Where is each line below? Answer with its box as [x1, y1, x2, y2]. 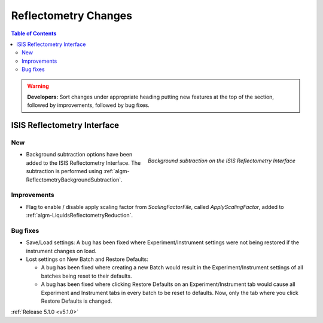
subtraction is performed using [26, 168, 102, 175]
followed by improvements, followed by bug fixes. [27, 101, 150, 109]
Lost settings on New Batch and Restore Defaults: [26, 256, 149, 263]
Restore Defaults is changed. [41, 297, 112, 304]
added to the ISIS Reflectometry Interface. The [26, 159, 141, 167]
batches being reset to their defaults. [41, 272, 132, 279]
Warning [27, 82, 49, 90]
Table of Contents [11, 30, 57, 37]
